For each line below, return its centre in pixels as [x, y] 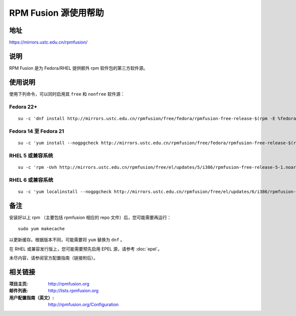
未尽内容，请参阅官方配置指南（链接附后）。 [54, 258]
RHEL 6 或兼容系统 [31, 180]
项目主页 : [18, 284]
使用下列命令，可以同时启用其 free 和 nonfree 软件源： [67, 94]
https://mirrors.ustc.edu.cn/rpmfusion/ [48, 42]
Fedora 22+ [23, 107]
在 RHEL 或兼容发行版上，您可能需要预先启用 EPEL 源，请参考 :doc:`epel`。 [86, 249]
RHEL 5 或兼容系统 [31, 156]
